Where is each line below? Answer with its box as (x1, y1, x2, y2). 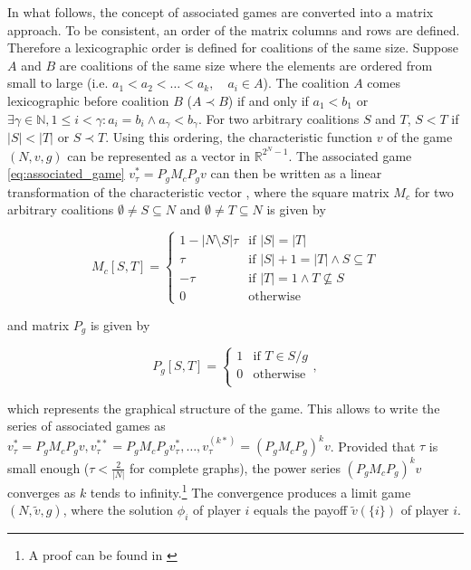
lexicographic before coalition (7, 90, 169, 109)
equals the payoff (254, 500, 348, 519)
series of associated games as (7, 416, 166, 435)
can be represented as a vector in (67, 146, 251, 165)
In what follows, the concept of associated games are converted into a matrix (7, 3, 434, 21)
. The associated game (288, 146, 412, 165)
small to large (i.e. (7, 73, 109, 92)
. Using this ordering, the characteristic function (105, 128, 373, 147)
